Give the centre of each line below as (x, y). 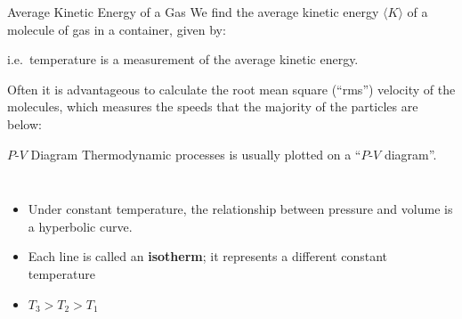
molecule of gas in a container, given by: (117, 29)
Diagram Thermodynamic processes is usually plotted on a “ (196, 154)
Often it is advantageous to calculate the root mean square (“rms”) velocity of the (231, 89)
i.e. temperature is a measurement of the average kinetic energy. (183, 59)
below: (24, 123)
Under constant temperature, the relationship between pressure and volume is (240, 209)
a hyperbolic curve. (80, 226)
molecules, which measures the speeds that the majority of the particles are (213, 106)
